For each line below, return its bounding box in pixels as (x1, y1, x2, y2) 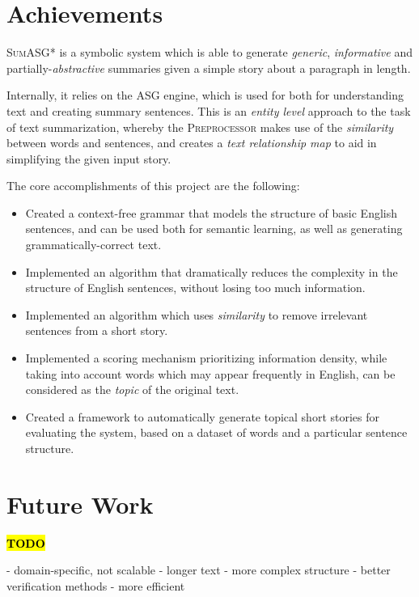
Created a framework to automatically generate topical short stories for (25, 408, 380, 425)
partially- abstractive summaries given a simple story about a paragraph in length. (6, 59, 411, 76)
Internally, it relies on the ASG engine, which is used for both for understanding (6, 87, 404, 104)
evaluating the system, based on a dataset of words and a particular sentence (25, 424, 408, 441)
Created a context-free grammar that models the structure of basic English (25, 204, 398, 221)
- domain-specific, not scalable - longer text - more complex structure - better (6, 561, 391, 578)
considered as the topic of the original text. (25, 381, 239, 398)
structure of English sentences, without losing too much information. (25, 279, 366, 296)
